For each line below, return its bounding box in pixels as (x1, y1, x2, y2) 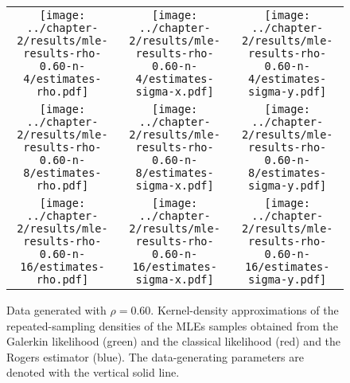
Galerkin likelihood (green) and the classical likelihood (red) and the (6, 333, 341, 350)
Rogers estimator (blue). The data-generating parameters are (6, 348, 304, 365)
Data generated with (6, 302, 107, 318)
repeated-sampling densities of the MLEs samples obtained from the (6, 317, 339, 334)
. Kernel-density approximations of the (150, 302, 339, 318)
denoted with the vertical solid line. (6, 364, 180, 381)
